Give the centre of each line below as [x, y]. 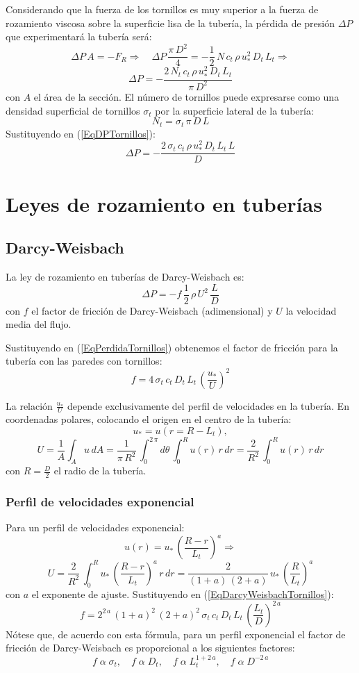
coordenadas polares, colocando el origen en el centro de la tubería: [149, 419]
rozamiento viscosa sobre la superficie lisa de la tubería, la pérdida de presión [170, 23]
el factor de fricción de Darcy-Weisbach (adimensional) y [152, 310]
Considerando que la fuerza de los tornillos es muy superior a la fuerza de [162, 9]
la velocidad [311, 310]
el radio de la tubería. [100, 471]
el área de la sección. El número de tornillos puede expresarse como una [186, 96]
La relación [29, 405]
